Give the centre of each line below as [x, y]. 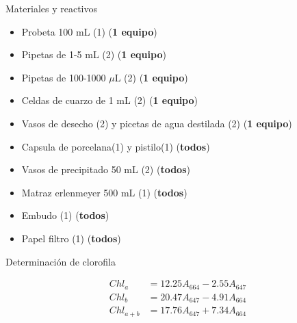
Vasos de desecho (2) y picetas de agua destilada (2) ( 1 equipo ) [157, 123]
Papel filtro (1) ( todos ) [71, 238]
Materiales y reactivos [51, 8]
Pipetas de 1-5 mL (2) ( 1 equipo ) [94, 54]
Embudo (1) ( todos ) [65, 215]
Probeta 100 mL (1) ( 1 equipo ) [89, 31]
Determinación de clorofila [61, 261]
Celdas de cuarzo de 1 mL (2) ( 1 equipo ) [110, 100]
